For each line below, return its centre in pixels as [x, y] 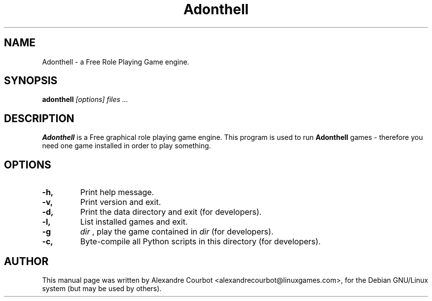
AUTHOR [26, 261]
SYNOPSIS [31, 81]
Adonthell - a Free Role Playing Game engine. [116, 62]
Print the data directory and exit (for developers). [171, 212]
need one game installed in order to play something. [126, 146]
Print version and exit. [121, 202]
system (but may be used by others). [102, 288]
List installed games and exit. [134, 222]
